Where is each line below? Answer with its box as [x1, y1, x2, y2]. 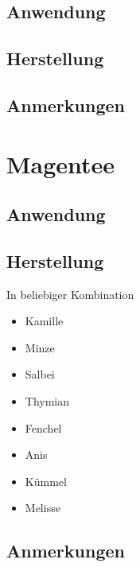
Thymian [25, 393, 70, 410]
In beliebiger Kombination [6, 285, 134, 302]
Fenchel [25, 419, 62, 436]
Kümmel [25, 472, 67, 489]
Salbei [25, 366, 55, 383]
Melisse [25, 499, 60, 516]
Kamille [25, 313, 64, 329]
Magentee [6, 147, 115, 180]
